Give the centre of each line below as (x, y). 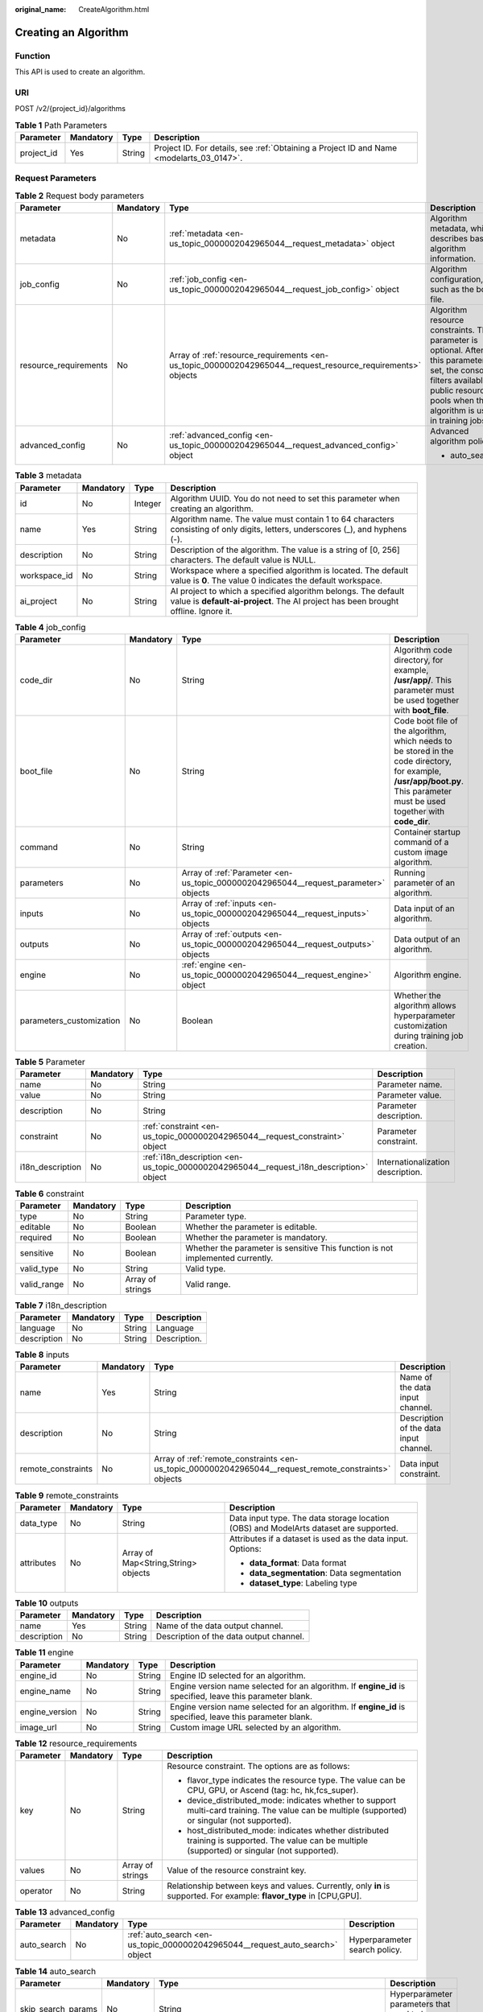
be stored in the (424, 751)
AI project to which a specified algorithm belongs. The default (287, 591)
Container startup (427, 831)
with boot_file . (421, 710)
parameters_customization (70, 1020)
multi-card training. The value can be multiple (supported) (297, 1810)
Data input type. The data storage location (310, 1518)
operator (36, 1890)
